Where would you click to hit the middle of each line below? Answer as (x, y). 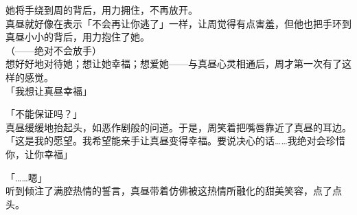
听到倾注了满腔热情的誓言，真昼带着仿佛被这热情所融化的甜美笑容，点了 (169, 191)
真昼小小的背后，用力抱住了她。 (78, 37)
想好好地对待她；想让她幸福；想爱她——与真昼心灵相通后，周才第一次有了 (174, 64)
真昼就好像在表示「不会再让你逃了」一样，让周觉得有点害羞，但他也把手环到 (178, 23)
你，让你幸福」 (39, 154)
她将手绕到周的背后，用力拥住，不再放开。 (102, 10)
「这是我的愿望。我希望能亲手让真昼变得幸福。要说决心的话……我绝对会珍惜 (175, 140)
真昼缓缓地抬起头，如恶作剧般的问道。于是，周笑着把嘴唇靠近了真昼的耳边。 (178, 127)
